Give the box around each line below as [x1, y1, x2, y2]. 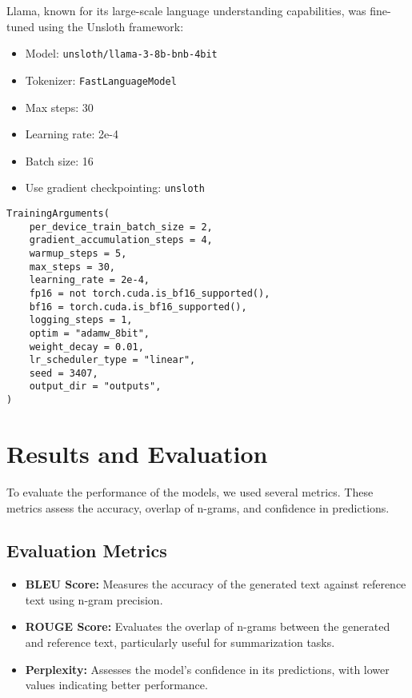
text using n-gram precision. [25, 591, 163, 608]
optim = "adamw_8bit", [29, 327, 150, 339]
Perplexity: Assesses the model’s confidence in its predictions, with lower [25, 660, 390, 677]
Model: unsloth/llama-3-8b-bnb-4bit [25, 45, 218, 62]
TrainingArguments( [6, 207, 110, 219]
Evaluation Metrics [6, 538, 167, 563]
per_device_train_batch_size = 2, [29, 221, 213, 233]
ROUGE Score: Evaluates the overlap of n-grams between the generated [25, 618, 390, 635]
